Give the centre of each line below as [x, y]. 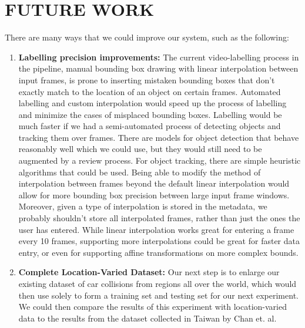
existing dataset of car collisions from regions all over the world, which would [157, 283]
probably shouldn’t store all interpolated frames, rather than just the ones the [159, 218]
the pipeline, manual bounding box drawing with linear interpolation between [158, 68]
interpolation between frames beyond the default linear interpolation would [154, 183]
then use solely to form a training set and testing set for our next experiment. [158, 295]
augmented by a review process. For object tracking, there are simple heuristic [160, 160]
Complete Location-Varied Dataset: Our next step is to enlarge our [149, 272]
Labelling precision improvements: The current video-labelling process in [159, 57]
